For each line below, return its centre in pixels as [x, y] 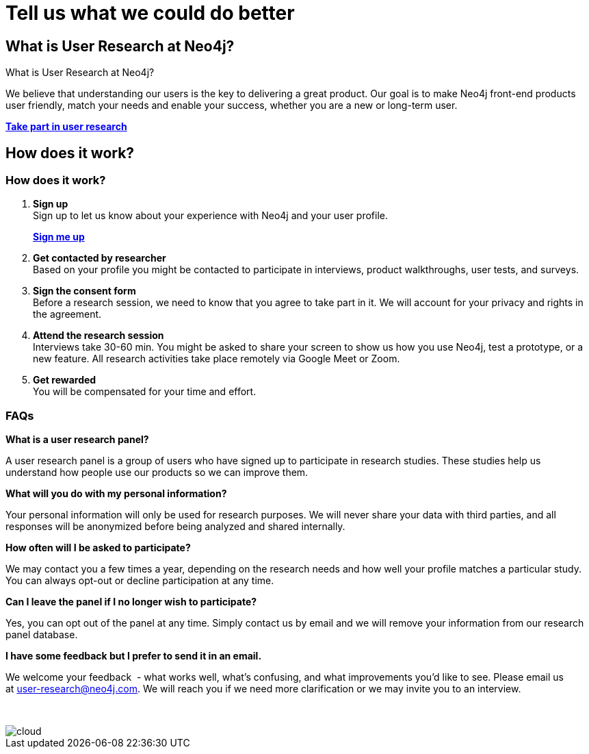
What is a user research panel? [77, 440]
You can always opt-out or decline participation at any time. [140, 581]
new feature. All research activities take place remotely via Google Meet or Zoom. [217, 359]
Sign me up [59, 237]
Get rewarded [65, 380]
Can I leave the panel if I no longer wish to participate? [131, 602]
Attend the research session [99, 336]
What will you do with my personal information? [116, 494]
